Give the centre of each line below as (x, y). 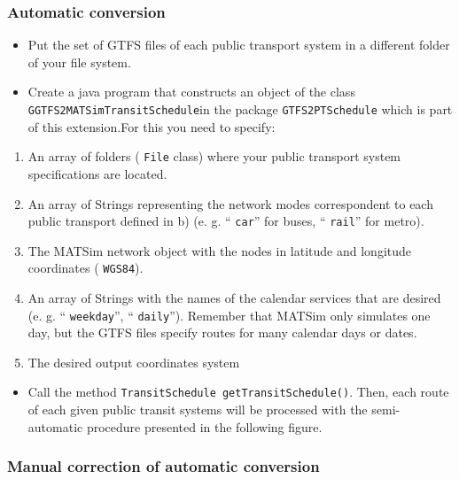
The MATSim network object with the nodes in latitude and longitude (220, 250)
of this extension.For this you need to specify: (152, 126)
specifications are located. (97, 173)
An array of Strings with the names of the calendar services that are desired (234, 297)
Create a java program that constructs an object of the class (191, 92)
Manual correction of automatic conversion (163, 466)
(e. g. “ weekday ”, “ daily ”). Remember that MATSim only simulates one (229, 315)
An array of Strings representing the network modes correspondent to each (230, 203)
